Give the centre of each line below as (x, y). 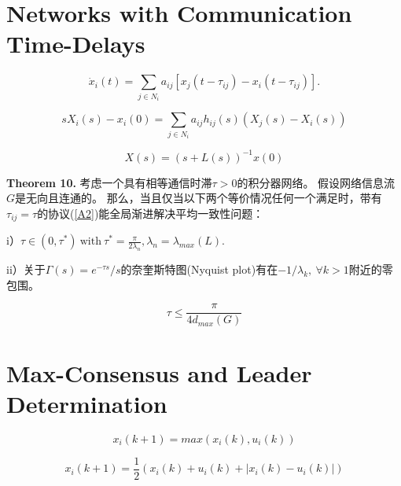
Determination (87, 403)
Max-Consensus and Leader (159, 372)
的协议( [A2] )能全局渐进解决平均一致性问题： (151, 213)
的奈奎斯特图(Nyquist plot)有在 (199, 269)
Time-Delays (76, 44)
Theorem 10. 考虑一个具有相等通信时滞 (109, 182)
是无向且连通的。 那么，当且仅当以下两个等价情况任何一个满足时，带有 (199, 198)
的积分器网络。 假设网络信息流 (316, 182)
